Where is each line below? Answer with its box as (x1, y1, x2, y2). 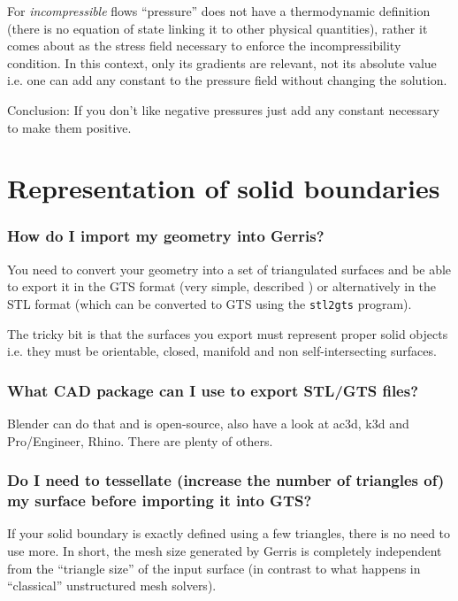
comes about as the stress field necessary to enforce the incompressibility (7, 36, 401, 55)
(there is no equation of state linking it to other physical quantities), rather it (7, 19, 428, 37)
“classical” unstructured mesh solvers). (7, 576, 217, 595)
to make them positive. (7, 118, 132, 136)
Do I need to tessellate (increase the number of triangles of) (7, 469, 445, 491)
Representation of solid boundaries (7, 170, 440, 206)
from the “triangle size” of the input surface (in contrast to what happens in (7, 559, 421, 577)
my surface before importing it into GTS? (7, 489, 312, 512)
